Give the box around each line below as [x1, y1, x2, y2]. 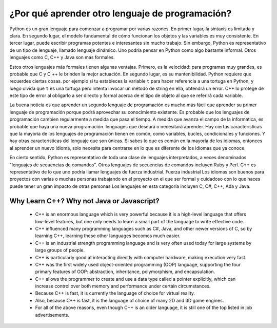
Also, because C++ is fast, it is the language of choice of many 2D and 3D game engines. [35, 297, 224, 303]
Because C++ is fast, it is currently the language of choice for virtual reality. [35, 290, 195, 296]
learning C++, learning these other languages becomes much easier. [35, 233, 181, 239]
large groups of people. [35, 247, 85, 254]
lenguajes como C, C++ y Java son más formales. [9, 54, 115, 61]
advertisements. [35, 312, 69, 318]
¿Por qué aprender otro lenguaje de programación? [9, 8, 232, 19]
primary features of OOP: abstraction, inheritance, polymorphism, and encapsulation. [35, 268, 215, 275]
